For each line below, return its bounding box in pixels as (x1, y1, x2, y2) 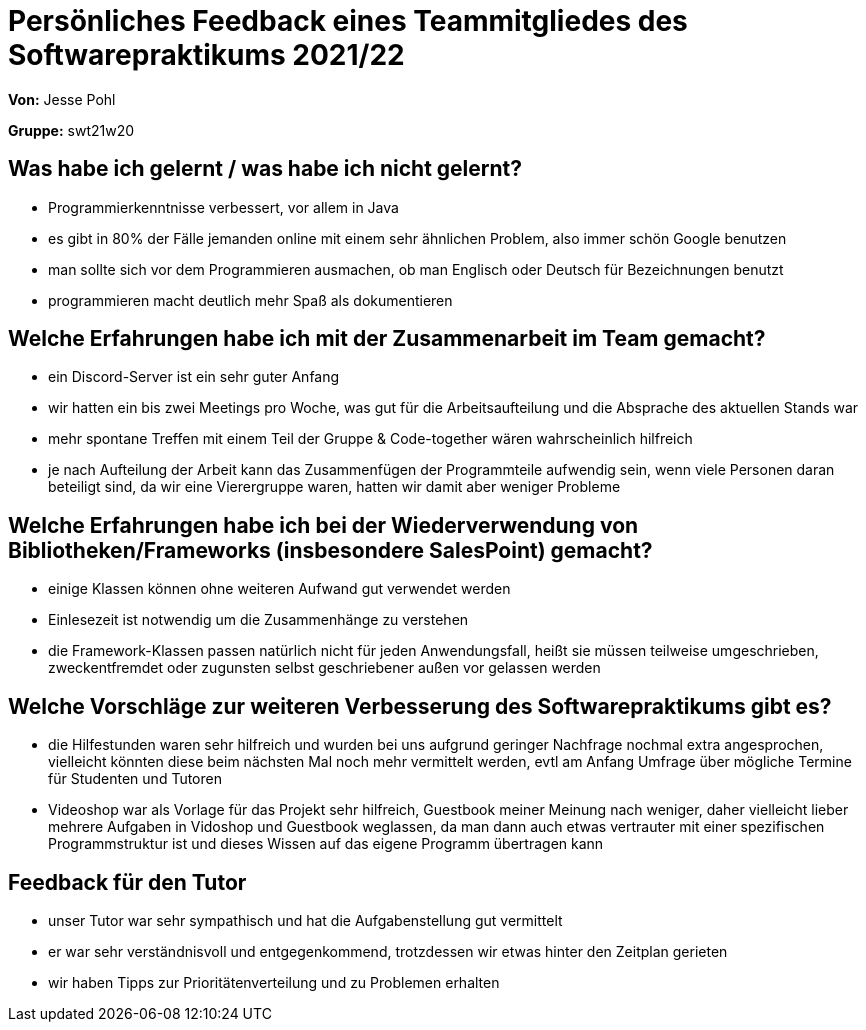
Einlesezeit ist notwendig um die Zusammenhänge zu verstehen (48, 611, 469, 629)
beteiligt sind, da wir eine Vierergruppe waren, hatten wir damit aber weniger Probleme (48, 478, 621, 496)
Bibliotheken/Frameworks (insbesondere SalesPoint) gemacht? (8, 537, 653, 563)
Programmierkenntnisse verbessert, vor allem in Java (48, 198, 399, 216)
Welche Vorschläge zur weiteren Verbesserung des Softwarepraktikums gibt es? (8, 693, 832, 719)
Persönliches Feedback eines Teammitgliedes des (8, 4, 688, 38)
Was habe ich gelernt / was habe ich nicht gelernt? (8, 156, 522, 182)
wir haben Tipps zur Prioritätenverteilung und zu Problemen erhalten (48, 973, 500, 991)
